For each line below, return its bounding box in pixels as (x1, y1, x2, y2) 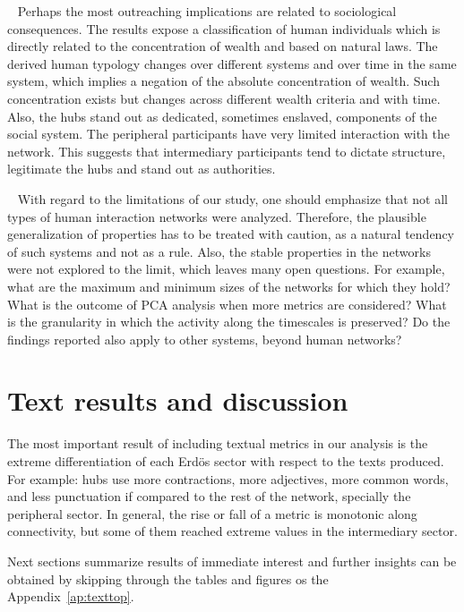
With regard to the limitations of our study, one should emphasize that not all (17, 189, 449, 208)
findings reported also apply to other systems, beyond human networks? (7, 329, 402, 348)
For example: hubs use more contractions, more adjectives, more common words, (7, 469, 449, 488)
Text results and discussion (7, 382, 348, 419)
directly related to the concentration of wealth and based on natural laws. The (7, 37, 438, 55)
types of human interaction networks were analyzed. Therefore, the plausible (7, 207, 426, 225)
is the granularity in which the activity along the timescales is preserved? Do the (7, 312, 451, 331)
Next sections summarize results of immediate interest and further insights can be (7, 551, 457, 570)
